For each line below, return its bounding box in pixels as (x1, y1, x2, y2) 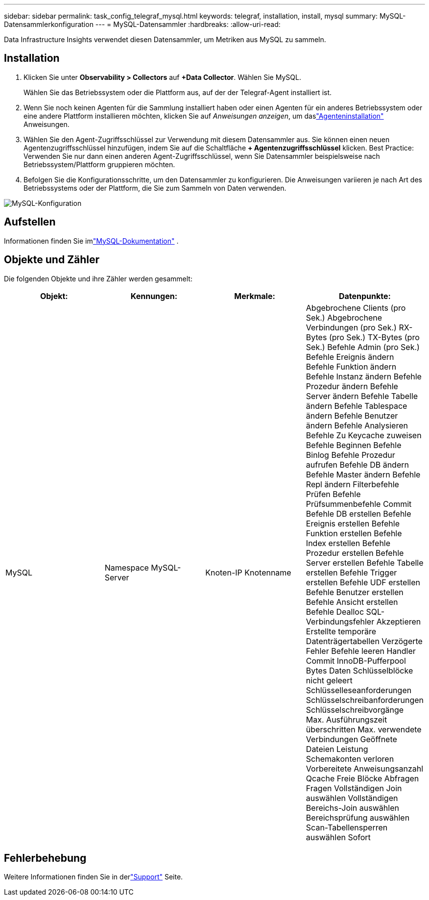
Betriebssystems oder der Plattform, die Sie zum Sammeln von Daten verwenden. (24, 183, 286, 192)
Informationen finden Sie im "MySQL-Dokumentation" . (4, 236, 179, 245)
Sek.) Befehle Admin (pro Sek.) (306, 342, 420, 352)
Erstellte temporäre (306, 626, 377, 636)
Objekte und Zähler (4, 253, 100, 266)
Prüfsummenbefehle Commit (306, 499, 412, 509)
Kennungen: (130, 291, 178, 301)
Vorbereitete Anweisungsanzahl (306, 763, 424, 774)
